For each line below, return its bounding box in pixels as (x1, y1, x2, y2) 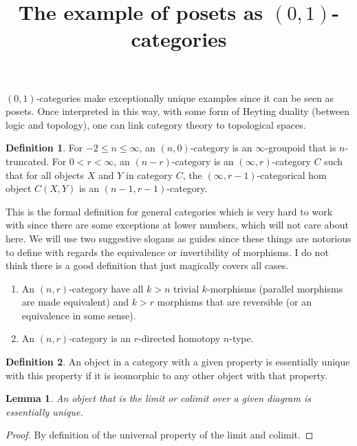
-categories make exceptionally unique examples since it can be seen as (36, 90, 334, 105)
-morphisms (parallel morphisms (206, 281, 343, 295)
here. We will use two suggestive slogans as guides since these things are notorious (6, 231, 351, 245)
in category (126, 167, 173, 182)
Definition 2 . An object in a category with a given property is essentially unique (6, 354, 350, 369)
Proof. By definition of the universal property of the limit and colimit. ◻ (6, 427, 314, 442)
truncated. (6, 153, 50, 168)
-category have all (69, 281, 144, 295)
